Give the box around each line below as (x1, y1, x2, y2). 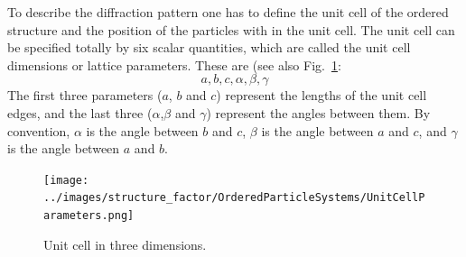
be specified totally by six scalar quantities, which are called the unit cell (7, 38, 411, 57)
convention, (7, 121, 70, 140)
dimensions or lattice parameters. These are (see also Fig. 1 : (7, 55, 341, 74)
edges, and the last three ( (7, 103, 153, 122)
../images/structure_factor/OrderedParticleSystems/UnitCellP (43, 191, 425, 205)
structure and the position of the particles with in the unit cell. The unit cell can (7, 20, 455, 39)
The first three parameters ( (7, 86, 163, 105)
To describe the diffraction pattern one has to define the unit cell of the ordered (7, 3, 449, 21)
